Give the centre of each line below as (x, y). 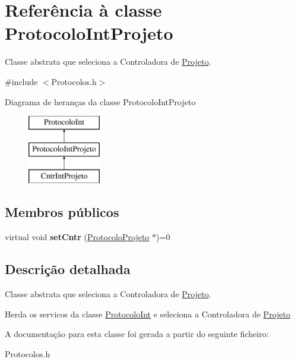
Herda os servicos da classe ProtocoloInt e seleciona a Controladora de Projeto (147, 314)
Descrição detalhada (68, 269)
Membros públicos (62, 212)
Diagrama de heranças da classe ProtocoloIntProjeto (100, 101)
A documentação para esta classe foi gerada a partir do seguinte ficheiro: (137, 334)
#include (21, 81)
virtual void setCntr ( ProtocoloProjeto (77, 237)
